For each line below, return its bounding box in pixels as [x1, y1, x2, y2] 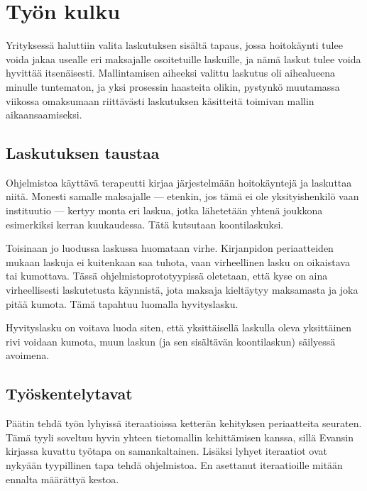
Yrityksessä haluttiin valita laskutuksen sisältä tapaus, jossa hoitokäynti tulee [6, 38, 343, 53]
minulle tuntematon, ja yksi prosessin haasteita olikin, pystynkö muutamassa [6, 79, 340, 94]
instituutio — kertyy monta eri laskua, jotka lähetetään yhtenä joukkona [6, 203, 323, 218]
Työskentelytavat [6, 382, 133, 404]
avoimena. [6, 348, 50, 363]
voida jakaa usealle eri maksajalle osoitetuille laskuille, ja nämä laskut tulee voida [6, 51, 361, 66]
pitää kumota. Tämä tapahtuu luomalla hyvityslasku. [6, 296, 239, 311]
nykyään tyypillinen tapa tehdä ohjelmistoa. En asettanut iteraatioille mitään [6, 458, 343, 472]
